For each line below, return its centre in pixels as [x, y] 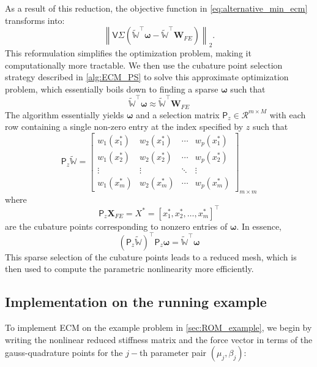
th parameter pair [173, 353]
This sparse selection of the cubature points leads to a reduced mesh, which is [151, 256]
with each [288, 114]
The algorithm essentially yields [65, 114]
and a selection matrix [178, 114]
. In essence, [259, 226]
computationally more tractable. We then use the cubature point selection [144, 65]
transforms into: [35, 20]
